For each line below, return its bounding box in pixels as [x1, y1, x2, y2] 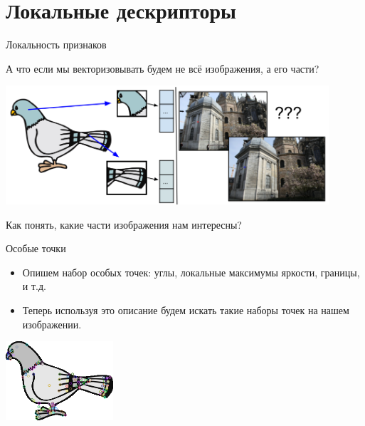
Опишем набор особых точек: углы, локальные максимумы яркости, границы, [22, 264, 360, 279]
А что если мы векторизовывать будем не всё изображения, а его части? [6, 61, 319, 76]
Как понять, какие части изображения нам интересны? [6, 217, 242, 232]
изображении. [22, 316, 82, 331]
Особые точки [6, 241, 66, 256]
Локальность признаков [6, 37, 107, 52]
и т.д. [22, 279, 46, 293]
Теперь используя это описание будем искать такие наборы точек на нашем [22, 303, 349, 318]
